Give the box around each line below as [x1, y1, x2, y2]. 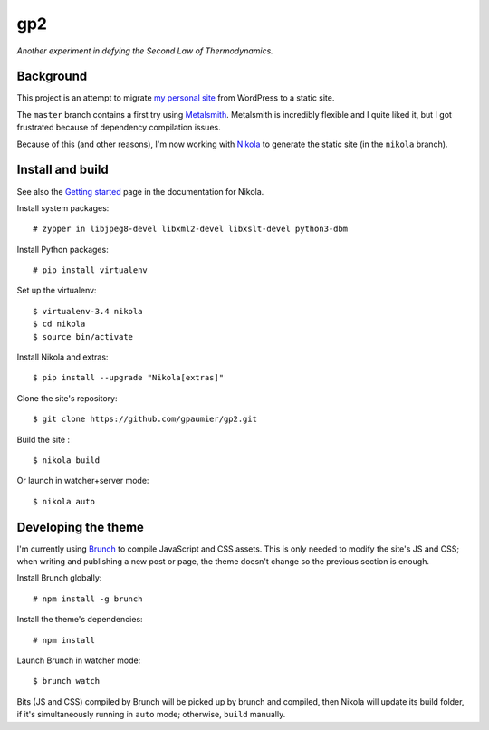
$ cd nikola [33, 319, 86, 330]
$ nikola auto [33, 496, 95, 506]
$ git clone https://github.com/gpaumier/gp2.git [33, 414, 258, 425]
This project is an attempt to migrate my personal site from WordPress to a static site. [16, 92, 335, 103]
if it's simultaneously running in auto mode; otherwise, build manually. [16, 709, 286, 720]
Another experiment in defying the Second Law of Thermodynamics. [16, 45, 273, 56]
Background [16, 69, 88, 84]
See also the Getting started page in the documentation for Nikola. [16, 186, 264, 197]
